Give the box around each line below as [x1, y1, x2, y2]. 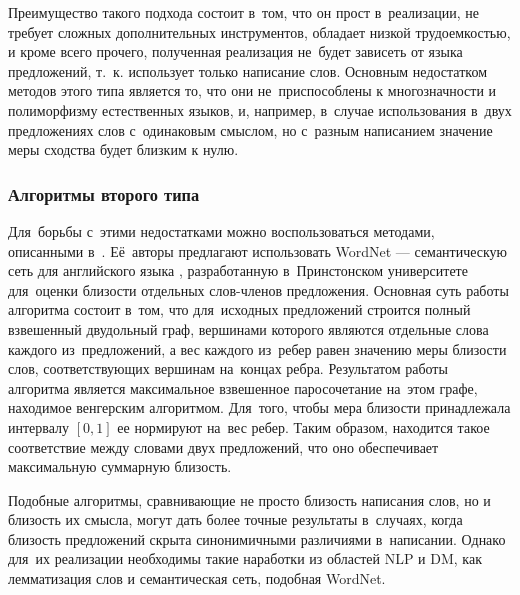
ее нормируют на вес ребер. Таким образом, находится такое [117, 416, 490, 437]
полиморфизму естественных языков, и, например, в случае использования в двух [8, 99, 512, 120]
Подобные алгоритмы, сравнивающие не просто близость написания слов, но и [8, 489, 491, 510]
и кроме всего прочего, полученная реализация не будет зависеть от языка [8, 41, 463, 62]
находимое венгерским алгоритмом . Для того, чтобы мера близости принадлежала [8, 397, 511, 418]
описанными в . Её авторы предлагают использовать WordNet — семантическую [8, 240, 508, 261]
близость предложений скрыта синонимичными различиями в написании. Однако [8, 528, 506, 549]
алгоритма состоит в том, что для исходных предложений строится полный [8, 299, 471, 320]
